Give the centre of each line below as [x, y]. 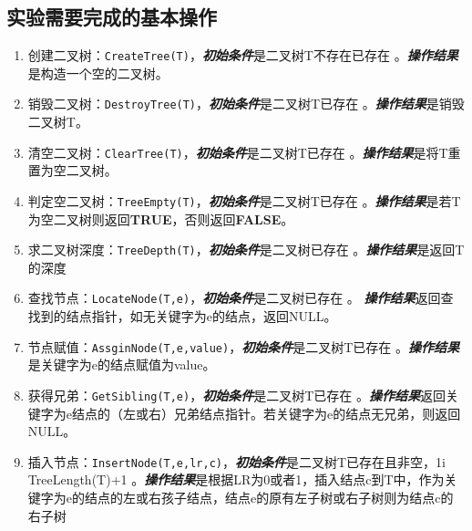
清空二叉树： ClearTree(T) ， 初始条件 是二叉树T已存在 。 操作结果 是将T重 [244, 152]
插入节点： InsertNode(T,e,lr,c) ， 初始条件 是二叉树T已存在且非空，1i [236, 461]
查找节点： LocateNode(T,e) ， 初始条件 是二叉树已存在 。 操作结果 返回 [234, 298]
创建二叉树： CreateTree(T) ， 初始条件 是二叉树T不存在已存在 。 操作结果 [243, 55]
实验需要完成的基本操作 [112, 17]
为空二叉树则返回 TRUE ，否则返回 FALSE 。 [161, 219]
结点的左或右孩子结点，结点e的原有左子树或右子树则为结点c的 [269, 498]
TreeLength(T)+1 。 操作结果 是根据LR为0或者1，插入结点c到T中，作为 [236, 479]
